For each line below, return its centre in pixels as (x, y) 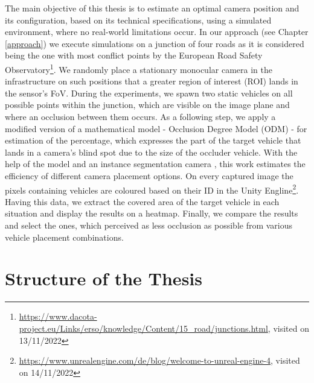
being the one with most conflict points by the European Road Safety (134, 55)
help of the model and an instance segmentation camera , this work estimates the (155, 164)
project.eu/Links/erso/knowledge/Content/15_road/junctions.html (143, 328)
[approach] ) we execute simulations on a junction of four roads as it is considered (155, 43)
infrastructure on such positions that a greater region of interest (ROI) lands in (152, 81)
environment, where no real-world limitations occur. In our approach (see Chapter (157, 32)
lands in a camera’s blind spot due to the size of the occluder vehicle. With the (151, 152)
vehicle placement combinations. (64, 237)
